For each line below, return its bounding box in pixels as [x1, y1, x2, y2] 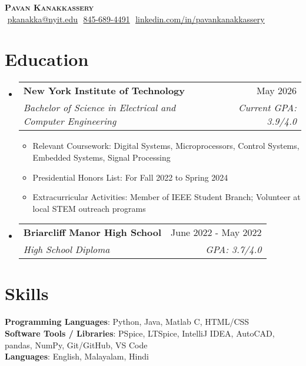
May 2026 [256, 84, 297, 98]
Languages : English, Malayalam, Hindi [5, 350, 149, 362]
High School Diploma [23, 242, 110, 257]
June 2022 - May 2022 [171, 225, 262, 239]
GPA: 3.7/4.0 [205, 242, 262, 257]
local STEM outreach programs [32, 202, 146, 214]
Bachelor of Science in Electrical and [23, 101, 176, 115]
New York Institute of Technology [23, 84, 185, 98]
